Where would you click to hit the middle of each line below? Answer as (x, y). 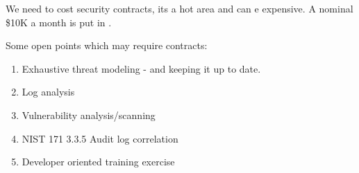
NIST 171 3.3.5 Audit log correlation (100, 138)
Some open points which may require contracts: (107, 45)
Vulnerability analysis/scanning (89, 115)
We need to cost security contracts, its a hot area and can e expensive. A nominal (179, 8)
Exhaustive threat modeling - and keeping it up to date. (141, 68)
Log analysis (48, 92)
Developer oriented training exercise (98, 162)
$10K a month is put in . (59, 22)
